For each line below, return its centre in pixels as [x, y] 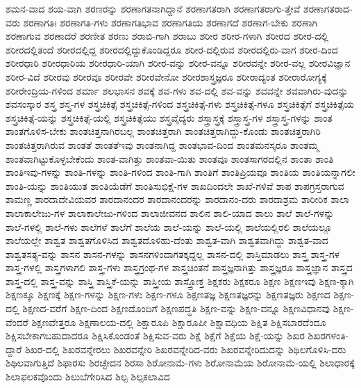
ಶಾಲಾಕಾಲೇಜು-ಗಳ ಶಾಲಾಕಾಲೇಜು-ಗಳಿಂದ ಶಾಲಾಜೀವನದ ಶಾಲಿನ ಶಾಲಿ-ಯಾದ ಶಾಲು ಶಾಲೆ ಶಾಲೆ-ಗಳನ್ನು [170, 212]
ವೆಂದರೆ [17, 322]
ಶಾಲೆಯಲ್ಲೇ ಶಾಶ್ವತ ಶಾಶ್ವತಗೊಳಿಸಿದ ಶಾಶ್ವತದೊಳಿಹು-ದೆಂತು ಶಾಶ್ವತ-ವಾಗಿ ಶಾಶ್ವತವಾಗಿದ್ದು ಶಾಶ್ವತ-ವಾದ [167, 240]
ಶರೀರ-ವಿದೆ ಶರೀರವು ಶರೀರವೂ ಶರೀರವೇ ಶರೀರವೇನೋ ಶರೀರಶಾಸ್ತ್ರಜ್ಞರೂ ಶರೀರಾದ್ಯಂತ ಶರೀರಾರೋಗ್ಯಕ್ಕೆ [166, 76]
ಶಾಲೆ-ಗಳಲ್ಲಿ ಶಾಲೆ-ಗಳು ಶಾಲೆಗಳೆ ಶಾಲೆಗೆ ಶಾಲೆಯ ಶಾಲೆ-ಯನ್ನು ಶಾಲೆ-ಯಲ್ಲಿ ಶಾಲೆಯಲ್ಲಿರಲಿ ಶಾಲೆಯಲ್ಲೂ [169, 226]
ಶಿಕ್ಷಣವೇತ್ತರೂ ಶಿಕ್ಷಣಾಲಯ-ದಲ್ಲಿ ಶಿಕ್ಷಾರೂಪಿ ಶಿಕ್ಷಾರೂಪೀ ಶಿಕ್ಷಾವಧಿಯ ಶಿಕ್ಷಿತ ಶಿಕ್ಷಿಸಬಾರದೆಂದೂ [179, 322]
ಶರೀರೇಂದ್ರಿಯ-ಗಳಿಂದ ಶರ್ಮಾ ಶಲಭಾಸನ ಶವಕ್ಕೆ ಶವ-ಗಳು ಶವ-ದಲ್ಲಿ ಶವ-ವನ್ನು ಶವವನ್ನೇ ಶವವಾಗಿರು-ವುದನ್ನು [177, 90]
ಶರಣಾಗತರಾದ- [328, 8]
